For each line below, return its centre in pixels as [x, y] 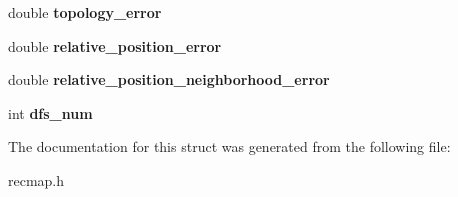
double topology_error [85, 12]
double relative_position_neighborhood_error [169, 79]
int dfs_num [50, 112]
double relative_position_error [115, 45]
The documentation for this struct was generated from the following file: [229, 146]
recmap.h [36, 179]
